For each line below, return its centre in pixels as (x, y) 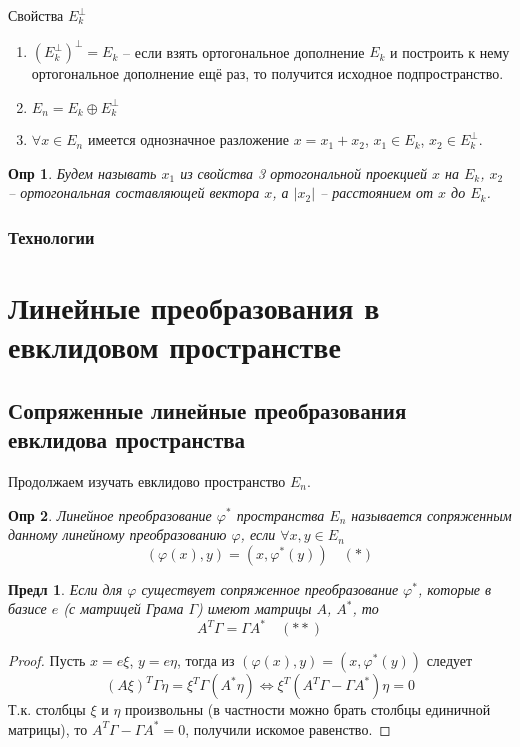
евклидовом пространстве (174, 346)
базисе (27, 608)
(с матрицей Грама (123, 608)
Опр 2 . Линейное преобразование (110, 514)
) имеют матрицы (254, 608)
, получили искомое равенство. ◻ (288, 728)
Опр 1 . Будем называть (82, 172)
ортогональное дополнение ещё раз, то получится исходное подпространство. (267, 73)
